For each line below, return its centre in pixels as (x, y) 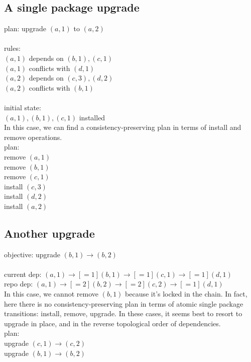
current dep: (23, 274)
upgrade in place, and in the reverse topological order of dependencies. (112, 323)
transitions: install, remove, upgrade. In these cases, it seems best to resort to (123, 313)
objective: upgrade (32, 254)
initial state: (23, 107)
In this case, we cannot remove (51, 294)
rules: (12, 48)
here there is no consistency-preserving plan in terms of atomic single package (124, 303)
